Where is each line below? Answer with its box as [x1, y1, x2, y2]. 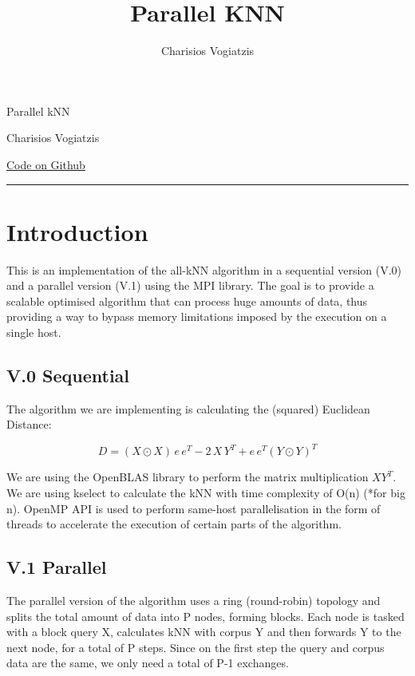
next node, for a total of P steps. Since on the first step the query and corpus [6, 638, 385, 655]
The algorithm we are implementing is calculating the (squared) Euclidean [6, 400, 370, 417]
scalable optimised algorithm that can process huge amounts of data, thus [6, 292, 368, 309]
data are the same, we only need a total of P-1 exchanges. [6, 654, 289, 671]
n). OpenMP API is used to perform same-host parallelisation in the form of [6, 500, 381, 516]
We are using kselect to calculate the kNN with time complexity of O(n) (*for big [6, 484, 405, 501]
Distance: [6, 416, 52, 433]
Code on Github [6, 156, 85, 172]
